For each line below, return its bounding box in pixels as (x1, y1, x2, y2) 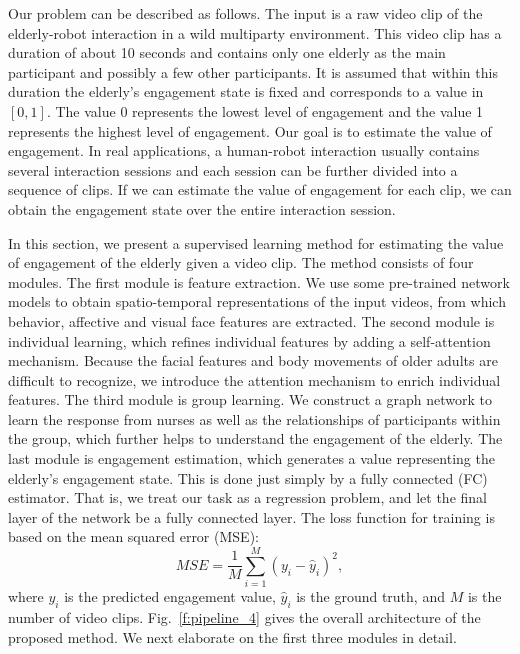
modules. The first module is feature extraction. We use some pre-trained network (8, 271, 510, 292)
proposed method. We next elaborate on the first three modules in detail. (8, 626, 457, 647)
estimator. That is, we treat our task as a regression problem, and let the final (8, 487, 487, 508)
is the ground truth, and (296, 586, 445, 607)
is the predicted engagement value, (64, 586, 276, 607)
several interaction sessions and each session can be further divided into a (8, 159, 458, 180)
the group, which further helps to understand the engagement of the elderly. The (8, 428, 503, 449)
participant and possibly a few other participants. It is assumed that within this (8, 61, 498, 82)
